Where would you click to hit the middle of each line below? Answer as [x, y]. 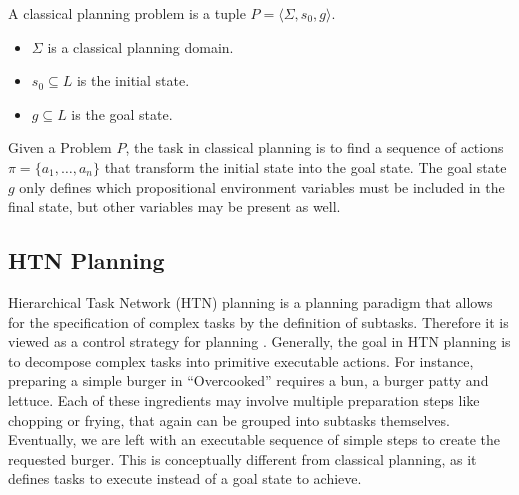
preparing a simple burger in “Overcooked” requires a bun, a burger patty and [248, 380]
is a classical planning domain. [140, 46]
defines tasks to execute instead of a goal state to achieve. [185, 478]
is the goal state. [122, 113]
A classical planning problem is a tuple [127, 13]
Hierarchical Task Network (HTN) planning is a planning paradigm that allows [250, 301]
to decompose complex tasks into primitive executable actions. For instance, [241, 360]
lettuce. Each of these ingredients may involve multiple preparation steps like [244, 399]
